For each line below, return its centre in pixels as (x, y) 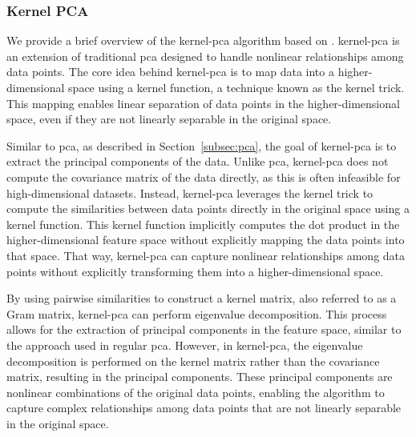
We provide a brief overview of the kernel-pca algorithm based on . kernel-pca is (203, 40)
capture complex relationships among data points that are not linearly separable (204, 408)
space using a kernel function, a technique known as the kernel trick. (236, 87)
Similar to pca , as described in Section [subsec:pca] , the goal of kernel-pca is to (202, 145)
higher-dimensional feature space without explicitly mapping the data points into (206, 240)
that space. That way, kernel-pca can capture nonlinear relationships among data (206, 255)
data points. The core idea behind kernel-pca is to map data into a (170, 72)
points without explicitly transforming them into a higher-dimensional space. (195, 271)
